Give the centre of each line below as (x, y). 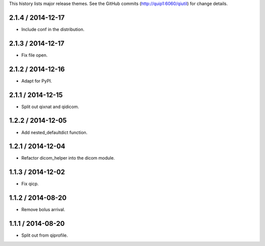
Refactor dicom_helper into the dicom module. (68, 158)
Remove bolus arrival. (43, 210)
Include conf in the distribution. (53, 29)
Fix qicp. (30, 184)
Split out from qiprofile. (45, 235)
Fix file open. (34, 55)
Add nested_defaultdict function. (54, 132)
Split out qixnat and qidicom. (50, 107)
